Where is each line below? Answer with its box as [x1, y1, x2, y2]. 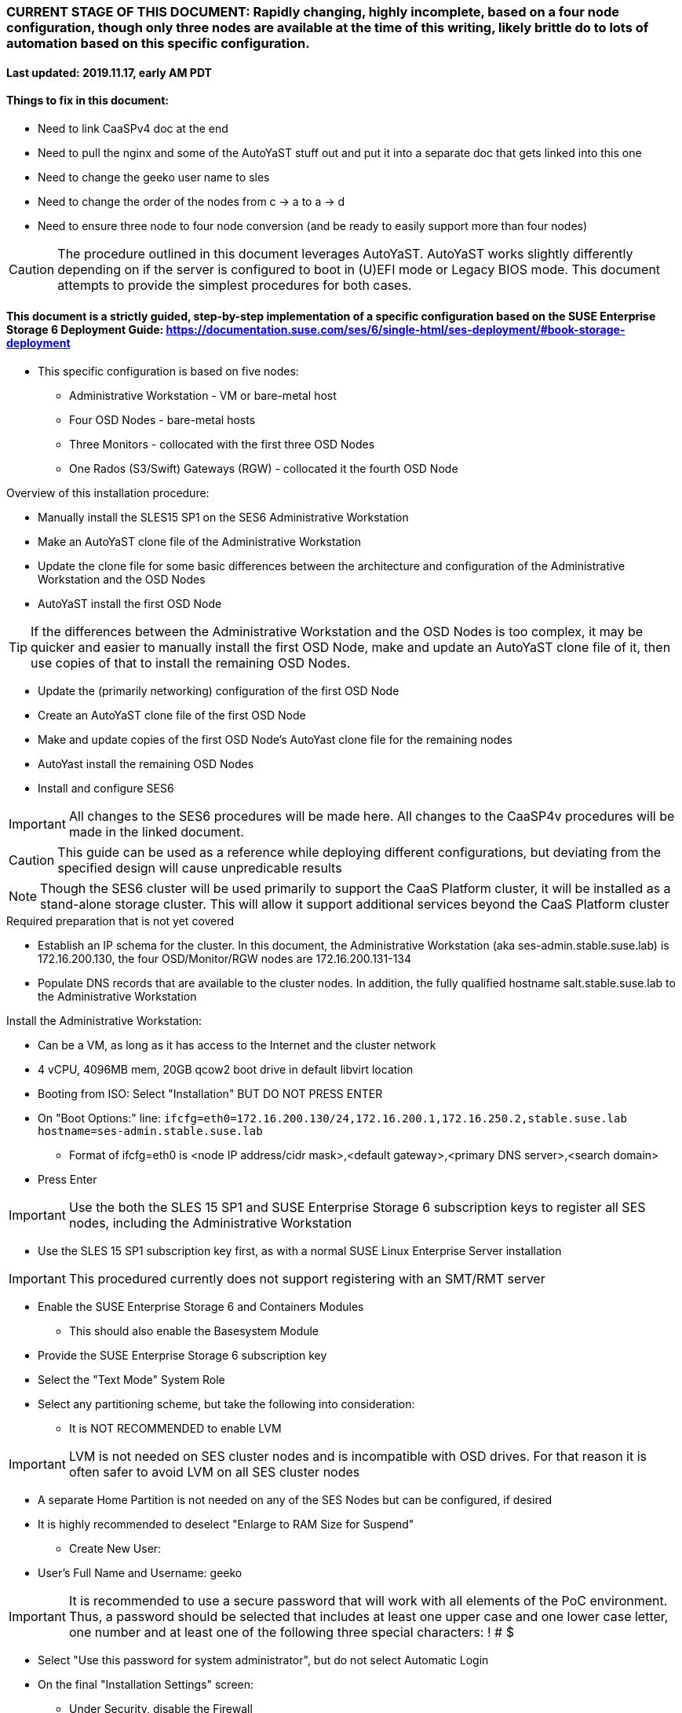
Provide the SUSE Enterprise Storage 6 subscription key [38, 1349, 327, 1363]
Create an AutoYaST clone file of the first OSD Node [38, 708, 306, 723]
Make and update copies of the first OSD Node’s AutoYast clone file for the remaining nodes [38, 733, 512, 747]
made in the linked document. [68, 824, 244, 840]
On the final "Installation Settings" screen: [38, 1678, 254, 1692]
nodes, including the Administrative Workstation [68, 1215, 352, 1232]
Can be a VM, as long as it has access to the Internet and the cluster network [38, 1038, 436, 1052]
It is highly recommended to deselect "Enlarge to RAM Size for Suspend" [38, 1517, 414, 1532]
